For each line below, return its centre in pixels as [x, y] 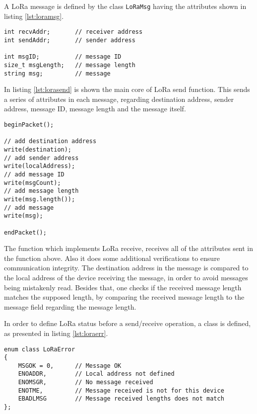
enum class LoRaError [40, 349]
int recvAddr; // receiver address [73, 32]
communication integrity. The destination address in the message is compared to [126, 268]
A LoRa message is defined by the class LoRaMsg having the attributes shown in [125, 6]
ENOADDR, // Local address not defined [96, 374]
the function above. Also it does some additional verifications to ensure [112, 258]
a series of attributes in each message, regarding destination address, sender [119, 99]
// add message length [41, 191]
